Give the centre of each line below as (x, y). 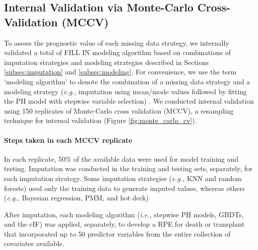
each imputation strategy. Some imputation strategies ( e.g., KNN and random (123, 178)
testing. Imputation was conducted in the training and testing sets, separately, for (129, 168)
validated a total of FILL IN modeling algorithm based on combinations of (117, 52)
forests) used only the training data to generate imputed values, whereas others (125, 188)
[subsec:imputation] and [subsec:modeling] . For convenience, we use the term (120, 72)
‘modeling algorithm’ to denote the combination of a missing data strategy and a (127, 81)
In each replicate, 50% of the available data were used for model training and (121, 158)
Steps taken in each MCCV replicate (68, 140)
